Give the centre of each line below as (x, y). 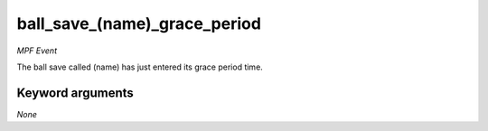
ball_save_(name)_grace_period (139, 23)
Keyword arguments (75, 93)
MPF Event (37, 51)
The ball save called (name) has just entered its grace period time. (140, 67)
